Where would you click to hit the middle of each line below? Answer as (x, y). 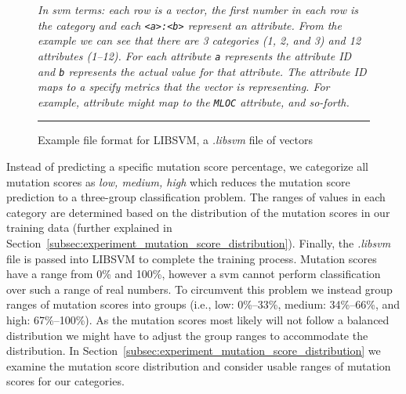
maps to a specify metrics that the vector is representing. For (184, 87)
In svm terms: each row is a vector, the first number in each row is (198, 9)
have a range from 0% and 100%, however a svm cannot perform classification (194, 274)
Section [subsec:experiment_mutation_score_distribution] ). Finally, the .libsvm (199, 242)
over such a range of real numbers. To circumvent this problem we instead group (199, 289)
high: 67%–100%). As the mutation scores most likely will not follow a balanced (198, 319)
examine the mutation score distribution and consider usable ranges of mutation (199, 365)
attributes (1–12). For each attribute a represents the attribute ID (195, 55)
